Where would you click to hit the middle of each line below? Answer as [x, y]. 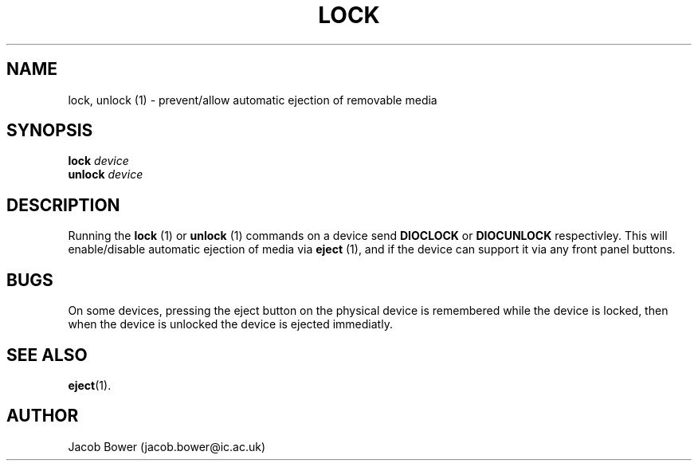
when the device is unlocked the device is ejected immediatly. [230, 324]
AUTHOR [43, 416]
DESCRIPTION [63, 205]
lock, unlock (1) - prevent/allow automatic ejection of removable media [253, 100]
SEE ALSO [47, 355]
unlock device [106, 175]
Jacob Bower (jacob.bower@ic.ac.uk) [167, 446]
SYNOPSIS [50, 131]
